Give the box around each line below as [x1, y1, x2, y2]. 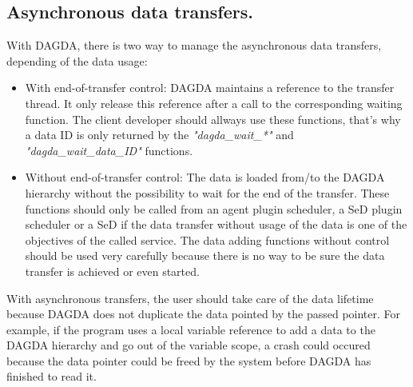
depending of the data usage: [6, 52, 148, 69]
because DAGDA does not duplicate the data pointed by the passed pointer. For [6, 305, 401, 322]
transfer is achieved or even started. [25, 262, 200, 279]
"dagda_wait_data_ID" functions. [25, 142, 193, 158]
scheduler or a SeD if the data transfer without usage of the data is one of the [25, 216, 407, 233]
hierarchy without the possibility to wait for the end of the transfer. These [25, 184, 390, 201]
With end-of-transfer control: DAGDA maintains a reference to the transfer [25, 79, 395, 96]
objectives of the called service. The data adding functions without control [25, 231, 390, 248]
